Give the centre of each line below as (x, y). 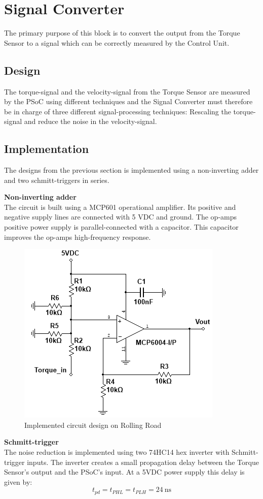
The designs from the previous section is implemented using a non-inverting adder (131, 170)
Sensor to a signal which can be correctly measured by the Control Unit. (117, 42)
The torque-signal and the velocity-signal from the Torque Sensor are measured (127, 91)
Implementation (47, 149)
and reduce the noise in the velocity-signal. (90, 121)
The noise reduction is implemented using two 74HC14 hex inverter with (117, 452)
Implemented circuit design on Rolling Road (93, 425)
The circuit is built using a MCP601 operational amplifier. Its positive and (120, 207)
